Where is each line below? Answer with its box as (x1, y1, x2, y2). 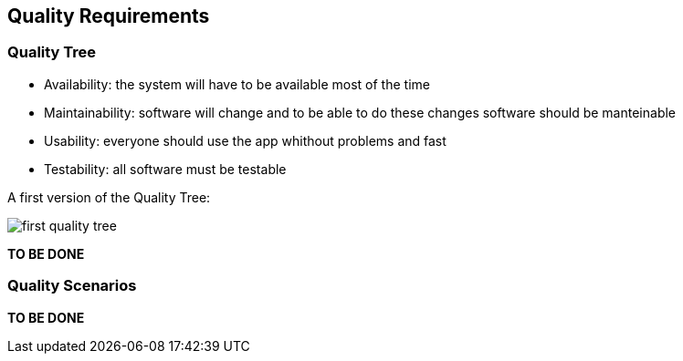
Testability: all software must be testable (44, 160, 287, 177)
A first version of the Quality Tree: (7, 189, 211, 205)
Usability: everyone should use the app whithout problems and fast (44, 132, 447, 149)
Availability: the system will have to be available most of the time (44, 76, 430, 92)
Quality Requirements (7, 5, 210, 27)
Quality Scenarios (7, 276, 137, 295)
